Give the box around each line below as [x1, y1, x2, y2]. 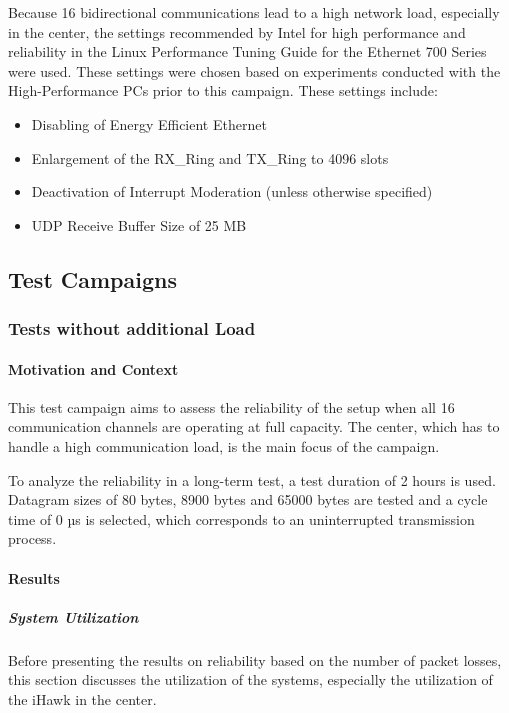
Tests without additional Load [8, 316, 256, 341]
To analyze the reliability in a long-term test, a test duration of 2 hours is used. [8, 469, 496, 490]
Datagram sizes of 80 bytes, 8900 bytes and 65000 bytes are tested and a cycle [8, 489, 488, 510]
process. [8, 528, 57, 549]
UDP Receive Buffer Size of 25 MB [31, 214, 247, 235]
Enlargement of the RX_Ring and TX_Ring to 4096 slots [31, 147, 389, 168]
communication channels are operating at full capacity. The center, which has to [8, 416, 500, 437]
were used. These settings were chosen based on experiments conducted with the [8, 60, 501, 81]
